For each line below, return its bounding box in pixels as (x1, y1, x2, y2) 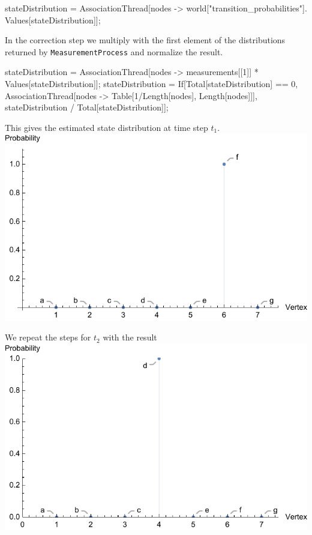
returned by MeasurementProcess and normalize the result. (5, 45, 223, 58)
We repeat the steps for (5, 331, 91, 343)
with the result (103, 331, 157, 343)
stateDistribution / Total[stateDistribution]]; (5, 101, 169, 113)
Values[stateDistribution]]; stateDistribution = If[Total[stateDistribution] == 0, (5, 77, 298, 90)
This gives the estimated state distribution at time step (5, 121, 208, 133)
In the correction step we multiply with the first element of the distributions (5, 34, 286, 46)
